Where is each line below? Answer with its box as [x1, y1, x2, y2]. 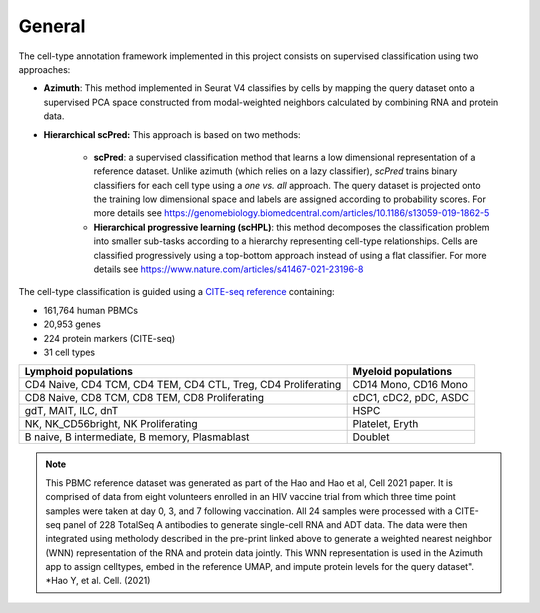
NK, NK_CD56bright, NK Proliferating [24, 417, 199, 431]
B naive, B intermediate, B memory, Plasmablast [24, 430, 250, 444]
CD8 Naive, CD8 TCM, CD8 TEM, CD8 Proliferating [24, 391, 265, 405]
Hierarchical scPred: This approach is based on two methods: [43, 128, 301, 140]
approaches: [18, 63, 71, 75]
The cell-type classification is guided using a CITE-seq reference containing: [18, 286, 335, 298]
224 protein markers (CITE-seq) [43, 332, 176, 344]
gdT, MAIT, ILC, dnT [24, 404, 119, 418]
